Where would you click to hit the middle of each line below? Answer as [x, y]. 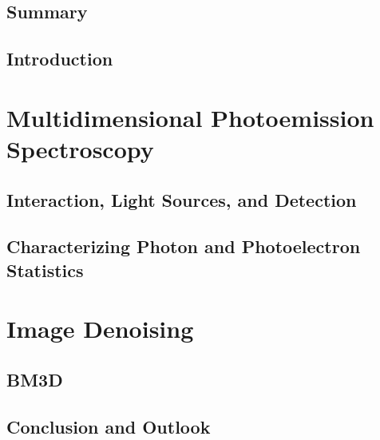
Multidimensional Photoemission [190, 117]
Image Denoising [100, 329]
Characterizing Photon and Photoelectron [184, 246]
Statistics [45, 270]
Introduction [60, 59]
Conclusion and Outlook [109, 426]
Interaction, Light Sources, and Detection [182, 199]
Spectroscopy [80, 148]
